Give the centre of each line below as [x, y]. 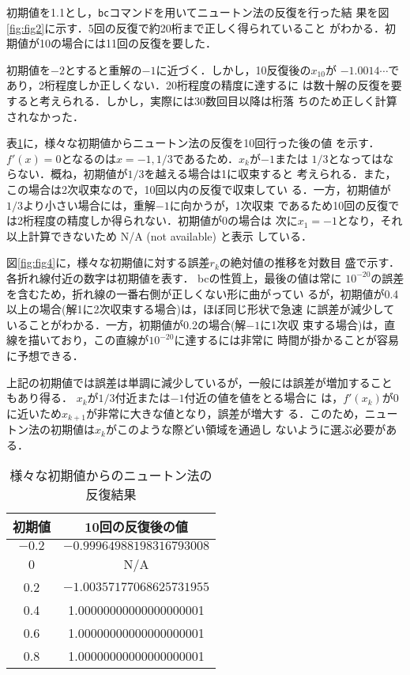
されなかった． [45, 116]
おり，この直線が [105, 340]
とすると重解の [103, 69]
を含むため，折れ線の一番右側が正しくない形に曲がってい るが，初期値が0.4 [203, 293]
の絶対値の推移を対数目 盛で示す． [309, 262]
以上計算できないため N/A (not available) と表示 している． [159, 235]
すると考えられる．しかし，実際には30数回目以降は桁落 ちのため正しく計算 [202, 101]
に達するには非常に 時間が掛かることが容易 [287, 340]
